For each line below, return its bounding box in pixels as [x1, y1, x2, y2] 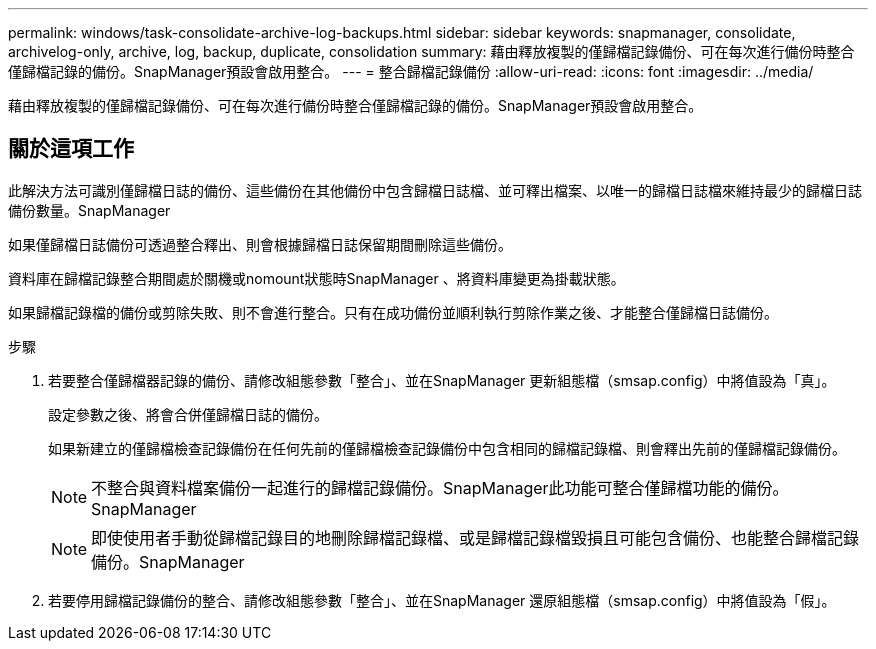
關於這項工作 [8, 136, 134, 162]
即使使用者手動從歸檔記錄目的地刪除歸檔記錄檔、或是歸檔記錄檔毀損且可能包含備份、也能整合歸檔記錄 [91, 527, 860, 548]
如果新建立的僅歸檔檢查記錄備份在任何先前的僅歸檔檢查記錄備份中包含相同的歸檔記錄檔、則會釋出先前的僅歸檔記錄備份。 [48, 439, 846, 457]
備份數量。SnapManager [8, 201, 171, 219]
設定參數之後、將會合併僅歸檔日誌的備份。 [48, 405, 328, 423]
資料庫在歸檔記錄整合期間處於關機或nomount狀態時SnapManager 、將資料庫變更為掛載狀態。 [8, 269, 625, 287]
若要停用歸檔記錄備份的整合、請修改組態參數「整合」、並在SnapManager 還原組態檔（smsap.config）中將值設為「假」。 [48, 591, 836, 609]
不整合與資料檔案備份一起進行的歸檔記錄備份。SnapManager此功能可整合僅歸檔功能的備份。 [91, 477, 789, 498]
